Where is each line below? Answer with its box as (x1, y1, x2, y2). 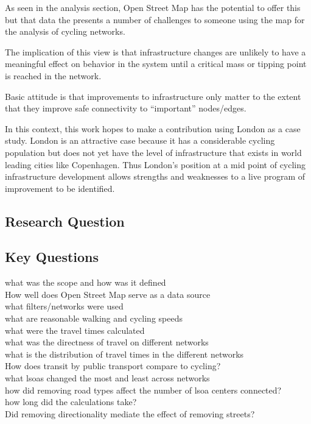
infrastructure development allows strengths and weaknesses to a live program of (5, 170, 306, 183)
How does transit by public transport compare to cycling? (5, 359, 221, 372)
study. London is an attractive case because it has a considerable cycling (5, 134, 275, 147)
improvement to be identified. (5, 182, 115, 194)
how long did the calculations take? (5, 395, 137, 408)
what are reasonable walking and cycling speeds (5, 312, 183, 325)
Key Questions (5, 247, 99, 266)
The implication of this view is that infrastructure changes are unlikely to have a (5, 45, 306, 58)
